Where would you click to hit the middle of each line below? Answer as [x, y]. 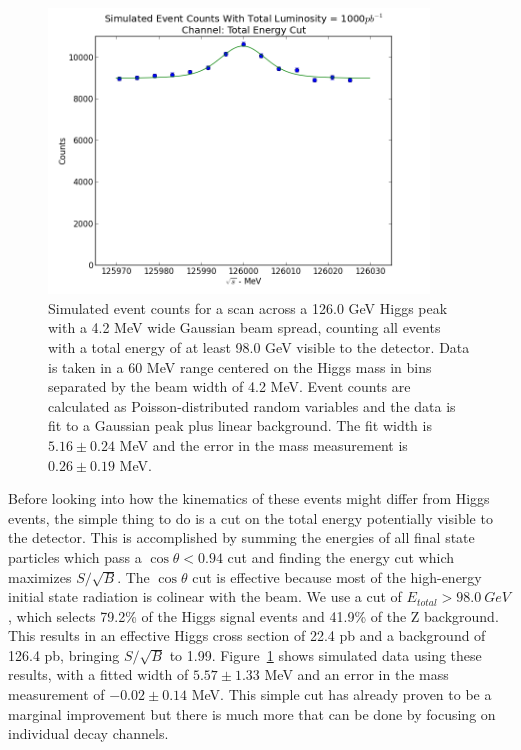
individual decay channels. [88, 733]
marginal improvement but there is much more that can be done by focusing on [252, 713]
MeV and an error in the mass [356, 674]
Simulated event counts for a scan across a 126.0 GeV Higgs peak [248, 307]
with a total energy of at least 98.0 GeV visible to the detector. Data [259, 346]
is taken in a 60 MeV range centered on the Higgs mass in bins [240, 366]
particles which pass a [75, 556]
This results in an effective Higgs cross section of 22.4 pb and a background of [247, 635]
